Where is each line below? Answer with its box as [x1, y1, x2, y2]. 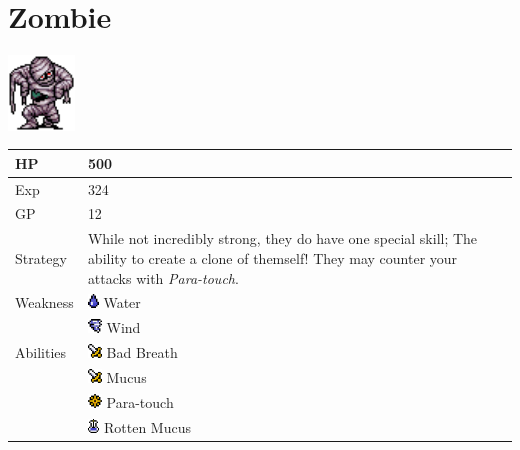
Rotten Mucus [103, 416, 191, 437]
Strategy [15, 247, 67, 268]
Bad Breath [106, 342, 178, 363]
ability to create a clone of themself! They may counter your [87, 247, 458, 268]
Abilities [15, 342, 67, 363]
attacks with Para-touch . [87, 267, 239, 288]
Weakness [15, 292, 74, 313]
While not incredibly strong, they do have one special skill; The [87, 228, 478, 249]
